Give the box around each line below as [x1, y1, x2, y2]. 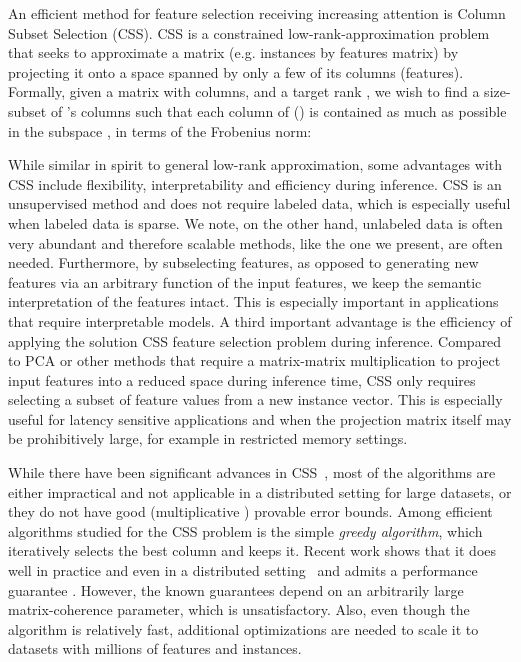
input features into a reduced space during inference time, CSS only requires [8, 369, 476, 390]
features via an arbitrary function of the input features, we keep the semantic [8, 271, 482, 292]
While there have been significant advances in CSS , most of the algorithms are [8, 462, 496, 483]
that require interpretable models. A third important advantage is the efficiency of [8, 310, 512, 331]
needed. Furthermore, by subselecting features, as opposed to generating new [8, 252, 479, 273]
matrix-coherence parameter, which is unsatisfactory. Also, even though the [8, 599, 470, 620]
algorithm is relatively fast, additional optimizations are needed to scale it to [8, 618, 479, 639]
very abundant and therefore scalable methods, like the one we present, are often [8, 232, 503, 253]
